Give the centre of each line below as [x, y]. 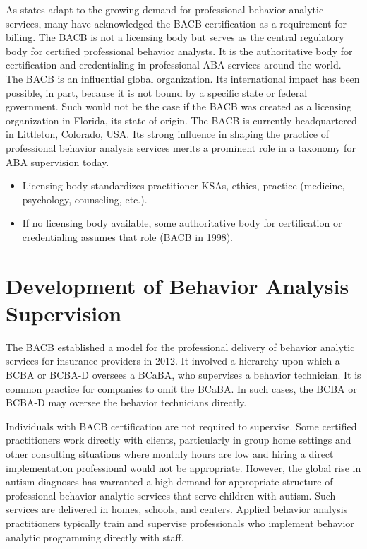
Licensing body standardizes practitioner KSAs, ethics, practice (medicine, [183, 185]
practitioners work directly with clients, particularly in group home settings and [179, 440]
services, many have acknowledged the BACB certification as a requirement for [176, 23]
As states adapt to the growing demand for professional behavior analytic [165, 9]
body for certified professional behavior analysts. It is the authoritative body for [179, 51]
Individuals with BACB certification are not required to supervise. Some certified [181, 426]
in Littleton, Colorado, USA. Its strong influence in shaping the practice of [167, 134]
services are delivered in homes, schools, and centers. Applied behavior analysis [177, 509]
